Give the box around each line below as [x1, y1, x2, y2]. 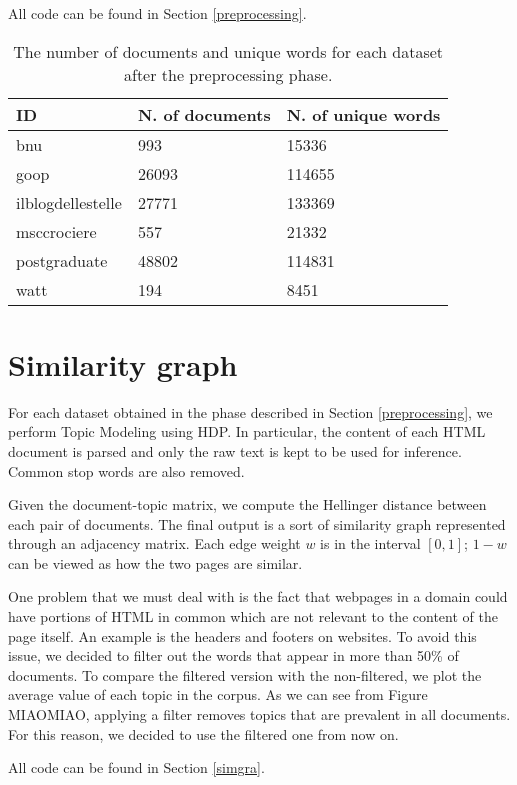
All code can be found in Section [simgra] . [8, 757, 265, 778]
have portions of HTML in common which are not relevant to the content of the [8, 606, 498, 627]
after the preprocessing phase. [123, 62, 333, 86]
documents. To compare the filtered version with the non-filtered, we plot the [8, 664, 482, 685]
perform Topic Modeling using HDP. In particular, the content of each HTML [8, 421, 486, 442]
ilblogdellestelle [16, 190, 122, 214]
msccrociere [16, 219, 97, 243]
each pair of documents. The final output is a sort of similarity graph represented [8, 513, 506, 534]
